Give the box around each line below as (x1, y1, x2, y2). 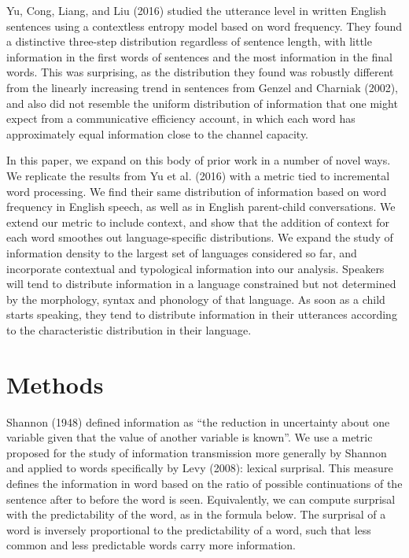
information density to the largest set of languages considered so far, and (6, 244, 357, 261)
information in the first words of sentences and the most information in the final (6, 48, 392, 65)
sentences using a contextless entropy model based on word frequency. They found (6, 17, 403, 34)
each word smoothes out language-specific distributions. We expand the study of (6, 229, 393, 246)
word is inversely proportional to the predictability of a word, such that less (6, 521, 371, 538)
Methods (6, 368, 104, 400)
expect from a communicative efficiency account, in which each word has (6, 110, 356, 127)
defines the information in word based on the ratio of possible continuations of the (6, 475, 403, 491)
